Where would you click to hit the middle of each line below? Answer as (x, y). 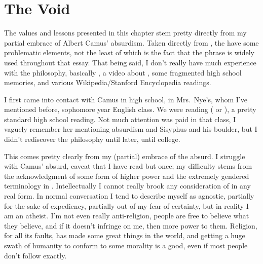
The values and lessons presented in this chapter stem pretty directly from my (125, 33)
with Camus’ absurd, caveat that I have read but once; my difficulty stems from (128, 166)
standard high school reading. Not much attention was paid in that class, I (120, 119)
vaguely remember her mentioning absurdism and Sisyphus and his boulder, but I (131, 129)
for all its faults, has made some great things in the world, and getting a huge (125, 235)
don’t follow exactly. (35, 255)
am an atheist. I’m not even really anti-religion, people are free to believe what (127, 216)
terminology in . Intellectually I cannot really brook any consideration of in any (127, 186)
